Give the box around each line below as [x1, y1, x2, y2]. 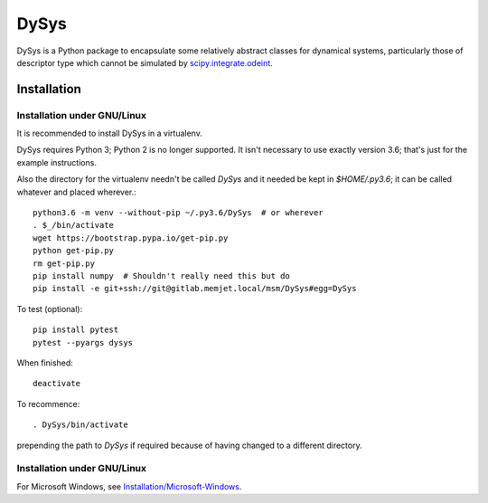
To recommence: [16, 398, 80, 409]
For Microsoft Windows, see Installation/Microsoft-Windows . [16, 480, 242, 492]
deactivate [33, 378, 81, 389]
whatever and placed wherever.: [16, 186, 137, 197]
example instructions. [16, 157, 97, 167]
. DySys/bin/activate [33, 420, 128, 430]
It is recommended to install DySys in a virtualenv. [16, 128, 202, 139]
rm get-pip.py [33, 258, 95, 269]
